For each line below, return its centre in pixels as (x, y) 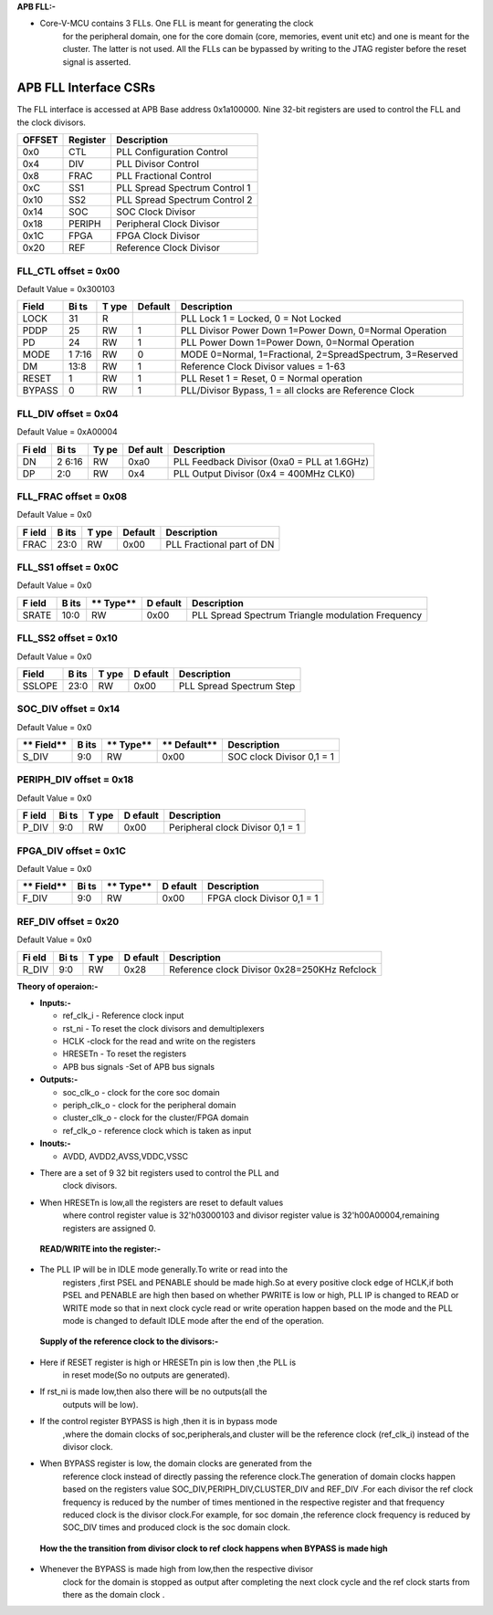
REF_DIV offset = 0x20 (68, 921)
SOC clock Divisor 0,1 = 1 (281, 757)
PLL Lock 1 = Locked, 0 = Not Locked (261, 319)
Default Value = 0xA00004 (67, 432)
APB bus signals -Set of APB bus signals (138, 1066)
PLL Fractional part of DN (220, 544)
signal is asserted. (97, 62)
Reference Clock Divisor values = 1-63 (263, 367)
